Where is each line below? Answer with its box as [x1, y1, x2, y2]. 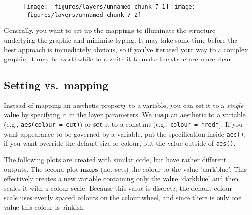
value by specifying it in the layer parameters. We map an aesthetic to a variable [4, 109, 246, 120]
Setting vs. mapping [4, 77, 109, 92]
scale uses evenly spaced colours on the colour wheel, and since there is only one [4, 192, 242, 202]
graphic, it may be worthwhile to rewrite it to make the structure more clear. [4, 54, 233, 64]
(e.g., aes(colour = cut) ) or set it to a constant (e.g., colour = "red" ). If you [4, 119, 243, 129]
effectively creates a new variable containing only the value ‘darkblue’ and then [4, 173, 239, 184]
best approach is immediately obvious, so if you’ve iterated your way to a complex [4, 44, 248, 54]
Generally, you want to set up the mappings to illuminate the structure [4, 25, 216, 35]
